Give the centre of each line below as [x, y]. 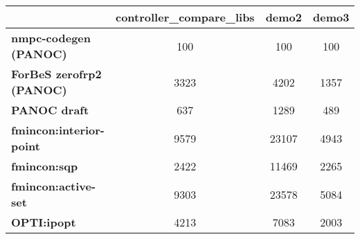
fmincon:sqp [45, 166]
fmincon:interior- [58, 130]
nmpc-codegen [51, 38]
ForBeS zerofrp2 [56, 74]
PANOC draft [50, 110]
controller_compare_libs [185, 17]
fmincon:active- [54, 186]
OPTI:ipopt [44, 222]
